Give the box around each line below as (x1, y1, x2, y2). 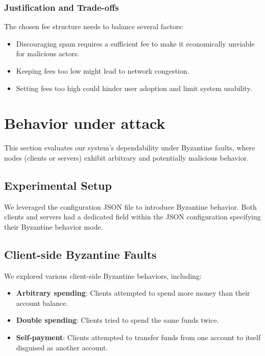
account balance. (16, 297, 68, 308)
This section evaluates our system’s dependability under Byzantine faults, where (4, 142, 255, 153)
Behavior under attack (4, 113, 165, 133)
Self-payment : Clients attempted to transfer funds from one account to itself (16, 332, 261, 343)
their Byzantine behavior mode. (4, 221, 103, 232)
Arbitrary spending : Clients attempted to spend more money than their (16, 287, 250, 298)
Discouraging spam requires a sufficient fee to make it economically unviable (16, 38, 255, 49)
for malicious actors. (16, 48, 80, 59)
